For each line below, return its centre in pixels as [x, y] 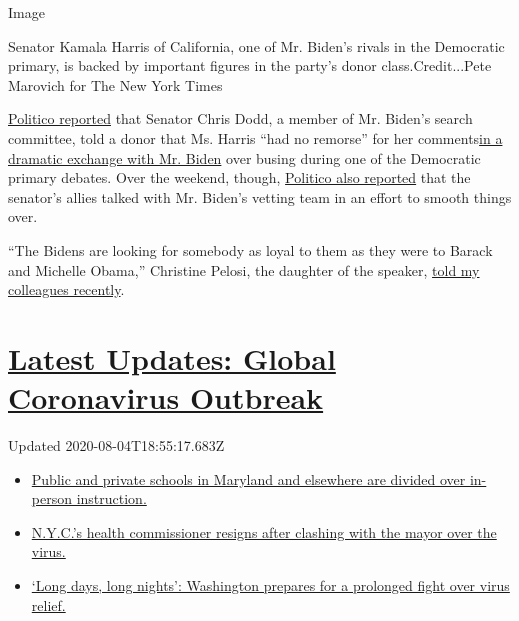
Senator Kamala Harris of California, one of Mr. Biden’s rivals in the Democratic [256, 45]
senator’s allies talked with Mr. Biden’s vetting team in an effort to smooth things [260, 196]
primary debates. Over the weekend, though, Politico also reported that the [239, 177]
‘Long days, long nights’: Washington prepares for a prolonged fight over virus [270, 585]
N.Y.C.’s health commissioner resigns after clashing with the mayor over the [264, 531]
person [51, 498]
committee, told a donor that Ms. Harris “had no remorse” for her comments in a [255, 137]
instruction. [111, 498]
